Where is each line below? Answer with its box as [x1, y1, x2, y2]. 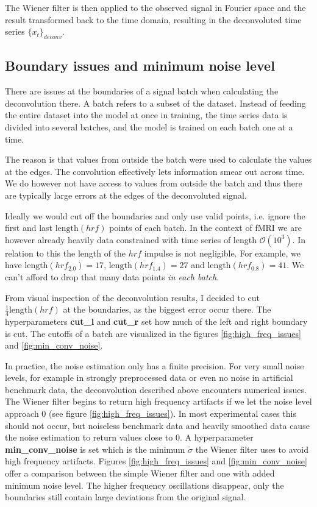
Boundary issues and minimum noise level [5, 56, 275, 75]
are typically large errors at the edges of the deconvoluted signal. [5, 188, 247, 201]
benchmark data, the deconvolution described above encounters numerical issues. [5, 383, 307, 395]
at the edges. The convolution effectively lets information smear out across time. [5, 165, 305, 177]
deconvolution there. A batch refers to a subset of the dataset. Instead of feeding [5, 96, 306, 109]
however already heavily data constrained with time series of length [5, 233, 257, 246]
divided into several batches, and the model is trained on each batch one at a [5, 120, 293, 133]
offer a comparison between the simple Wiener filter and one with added [5, 467, 275, 480]
